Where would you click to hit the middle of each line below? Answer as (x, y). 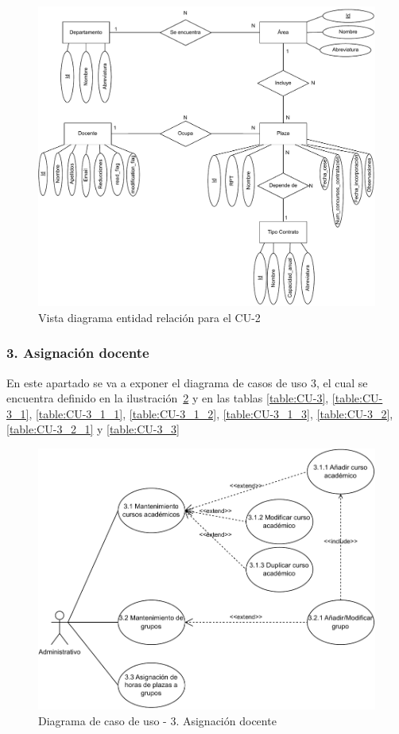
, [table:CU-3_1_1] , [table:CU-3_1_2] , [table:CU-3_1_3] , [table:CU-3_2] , (211, 413)
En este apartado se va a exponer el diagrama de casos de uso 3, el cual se (187, 382)
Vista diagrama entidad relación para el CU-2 (149, 317)
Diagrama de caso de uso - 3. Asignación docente (157, 720)
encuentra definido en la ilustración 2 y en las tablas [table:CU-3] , (168, 398)
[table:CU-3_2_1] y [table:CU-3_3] (93, 429)
